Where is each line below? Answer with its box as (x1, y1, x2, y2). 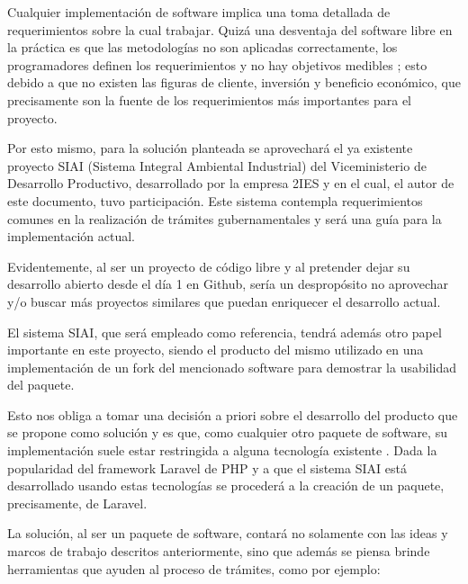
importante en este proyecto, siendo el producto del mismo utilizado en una (7, 340, 424, 359)
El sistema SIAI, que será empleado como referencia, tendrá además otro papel (7, 322, 442, 341)
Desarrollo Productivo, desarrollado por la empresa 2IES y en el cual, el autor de (7, 174, 454, 193)
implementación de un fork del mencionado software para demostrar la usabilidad (7, 357, 456, 376)
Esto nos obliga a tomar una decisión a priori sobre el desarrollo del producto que (7, 405, 458, 424)
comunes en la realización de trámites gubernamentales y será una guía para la (7, 209, 442, 228)
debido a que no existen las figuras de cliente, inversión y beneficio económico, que (7, 73, 461, 92)
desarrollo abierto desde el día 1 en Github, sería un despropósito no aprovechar (7, 274, 448, 293)
